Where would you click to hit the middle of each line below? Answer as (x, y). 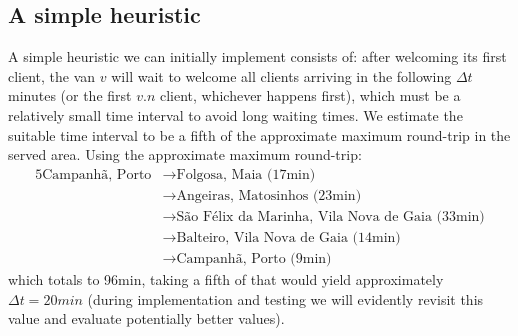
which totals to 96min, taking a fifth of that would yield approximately (226, 278)
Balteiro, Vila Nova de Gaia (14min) (288, 237)
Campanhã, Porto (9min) (254, 258)
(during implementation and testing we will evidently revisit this (285, 298)
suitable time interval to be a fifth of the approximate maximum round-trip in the (259, 134)
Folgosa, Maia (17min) (246, 174)
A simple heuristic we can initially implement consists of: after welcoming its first (257, 56)
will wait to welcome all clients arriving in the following (281, 75)
